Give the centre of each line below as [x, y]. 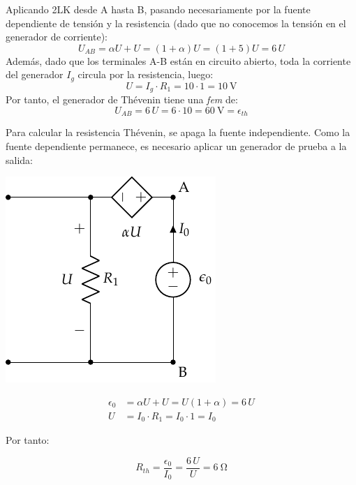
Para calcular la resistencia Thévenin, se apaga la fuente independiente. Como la [178, 132]
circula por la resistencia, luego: [146, 74]
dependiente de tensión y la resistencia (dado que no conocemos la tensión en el [176, 23]
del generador [35, 74]
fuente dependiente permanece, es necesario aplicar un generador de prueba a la [176, 145]
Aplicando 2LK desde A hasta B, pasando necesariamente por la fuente [158, 9]
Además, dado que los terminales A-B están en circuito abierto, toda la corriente [178, 60]
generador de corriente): [57, 37]
